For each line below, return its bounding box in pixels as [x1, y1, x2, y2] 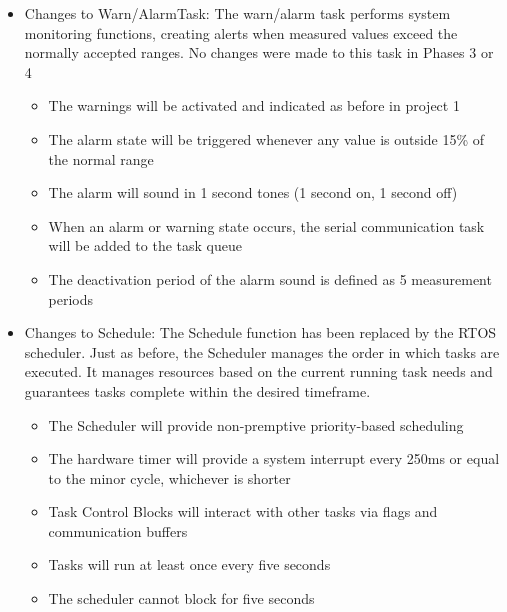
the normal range [48, 148, 154, 169]
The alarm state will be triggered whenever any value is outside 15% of [48, 128, 485, 149]
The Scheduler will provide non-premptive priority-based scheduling [48, 414, 464, 435]
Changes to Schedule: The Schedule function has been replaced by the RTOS [24, 322, 497, 343]
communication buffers [48, 520, 188, 541]
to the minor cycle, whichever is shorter [48, 467, 291, 488]
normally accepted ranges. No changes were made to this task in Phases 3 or [24, 42, 494, 63]
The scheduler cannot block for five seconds [48, 588, 315, 609]
